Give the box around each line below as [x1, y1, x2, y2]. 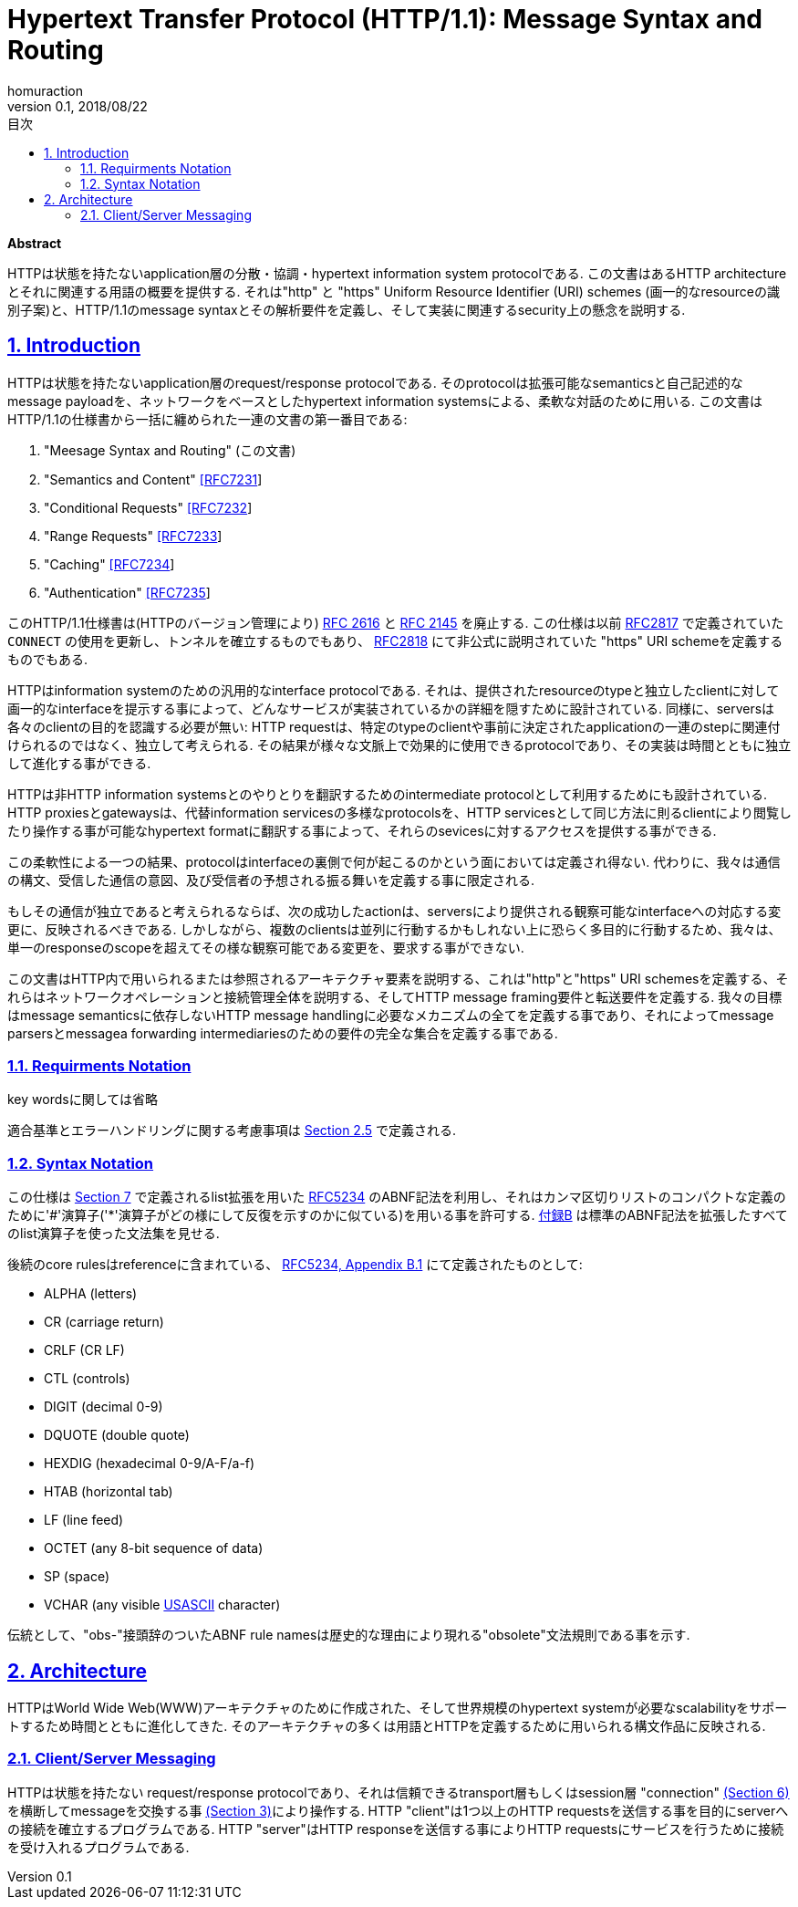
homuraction [7, 82, 83, 99]
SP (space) [44, 1568, 110, 1585]
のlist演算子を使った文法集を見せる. [7, 1225, 220, 1242]
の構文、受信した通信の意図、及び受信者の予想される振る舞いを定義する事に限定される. [7, 871, 535, 888]
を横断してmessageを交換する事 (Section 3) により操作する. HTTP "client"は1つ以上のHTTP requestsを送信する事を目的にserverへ [7, 1802, 789, 1818]
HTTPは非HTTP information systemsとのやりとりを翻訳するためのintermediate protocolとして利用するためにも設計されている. [7, 786, 767, 802]
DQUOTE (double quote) [44, 1427, 190, 1443]
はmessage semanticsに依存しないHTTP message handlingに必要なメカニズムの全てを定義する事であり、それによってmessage [7, 1006, 774, 1023]
